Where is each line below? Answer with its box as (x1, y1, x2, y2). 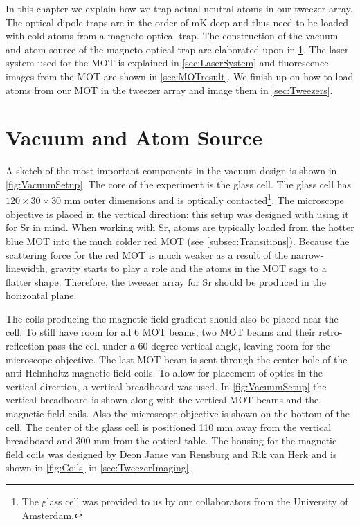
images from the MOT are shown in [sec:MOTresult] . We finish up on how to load (6, 69, 354, 83)
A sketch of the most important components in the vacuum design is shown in (6, 163, 337, 178)
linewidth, (6, 261, 48, 275)
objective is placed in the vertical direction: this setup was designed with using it (6, 206, 349, 221)
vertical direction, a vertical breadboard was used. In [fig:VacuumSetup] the (6, 379, 327, 393)
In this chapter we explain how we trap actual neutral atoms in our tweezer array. (6, 1, 353, 15)
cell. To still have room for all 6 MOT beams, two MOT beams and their (6, 325, 316, 339)
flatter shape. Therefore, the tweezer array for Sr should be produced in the (6, 274, 326, 289)
